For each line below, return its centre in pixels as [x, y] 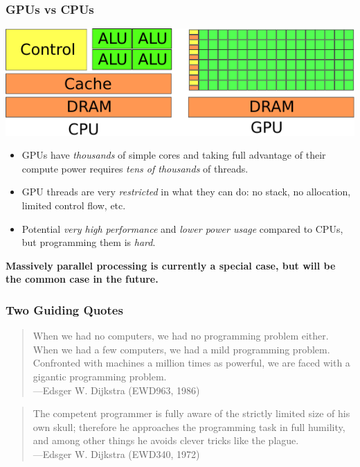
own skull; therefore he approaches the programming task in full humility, [189, 426]
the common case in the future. [82, 279]
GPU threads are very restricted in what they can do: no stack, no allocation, [186, 192]
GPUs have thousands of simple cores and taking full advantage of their [174, 155]
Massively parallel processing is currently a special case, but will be [171, 265]
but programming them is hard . [89, 242]
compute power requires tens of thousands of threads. [135, 168]
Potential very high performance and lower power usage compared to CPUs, [182, 228]
